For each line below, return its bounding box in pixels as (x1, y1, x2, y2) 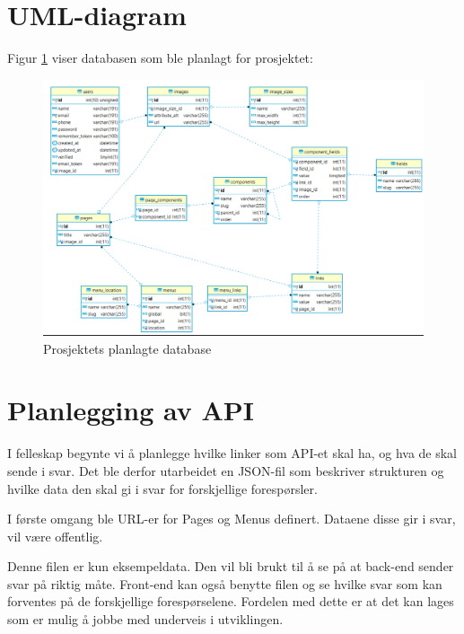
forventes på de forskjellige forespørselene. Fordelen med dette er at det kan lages (7, 592, 454, 611)
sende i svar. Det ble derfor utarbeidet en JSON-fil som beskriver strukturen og (7, 461, 444, 480)
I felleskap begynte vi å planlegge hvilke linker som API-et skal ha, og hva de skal (7, 444, 458, 462)
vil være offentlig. (7, 526, 103, 545)
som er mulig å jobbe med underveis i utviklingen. (7, 610, 284, 629)
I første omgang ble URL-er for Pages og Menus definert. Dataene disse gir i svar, (7, 509, 456, 528)
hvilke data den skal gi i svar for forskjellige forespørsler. (7, 479, 318, 498)
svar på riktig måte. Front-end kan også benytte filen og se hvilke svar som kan (7, 574, 442, 593)
